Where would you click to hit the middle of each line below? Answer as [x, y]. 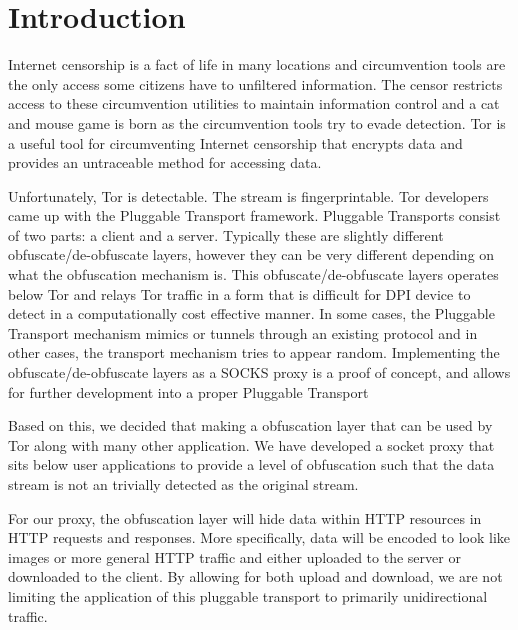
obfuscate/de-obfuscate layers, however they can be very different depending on [251, 254]
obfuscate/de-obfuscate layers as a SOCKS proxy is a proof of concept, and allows [259, 372]
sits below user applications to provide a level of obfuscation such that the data [251, 464]
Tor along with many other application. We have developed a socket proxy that [251, 444]
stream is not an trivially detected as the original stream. [183, 484]
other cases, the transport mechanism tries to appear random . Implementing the [254, 352]
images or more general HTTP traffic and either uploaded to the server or [234, 556]
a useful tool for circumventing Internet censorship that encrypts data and [235, 142]
